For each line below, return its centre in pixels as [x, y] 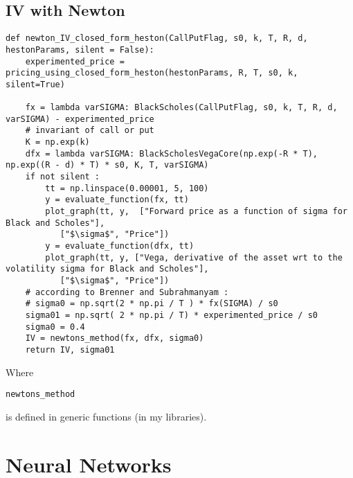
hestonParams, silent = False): [80, 50]
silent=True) [35, 84]
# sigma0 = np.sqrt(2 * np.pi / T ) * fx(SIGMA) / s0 [152, 304]
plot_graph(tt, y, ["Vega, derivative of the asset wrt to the [194, 257]
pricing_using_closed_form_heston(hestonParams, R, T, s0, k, [152, 73]
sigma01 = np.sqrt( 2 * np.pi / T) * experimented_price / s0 [172, 315]
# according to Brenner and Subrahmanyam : [127, 292]
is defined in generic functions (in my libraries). [106, 416]
